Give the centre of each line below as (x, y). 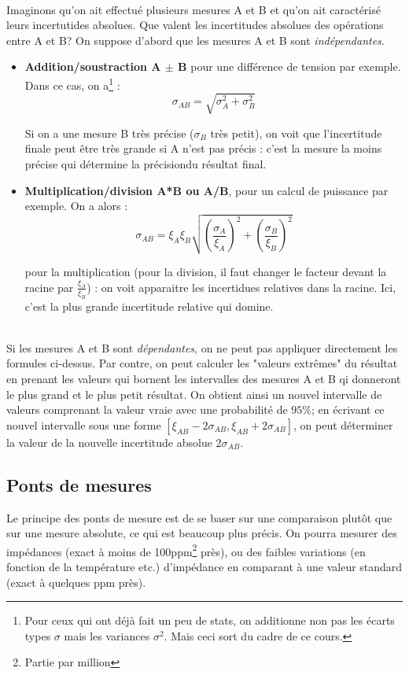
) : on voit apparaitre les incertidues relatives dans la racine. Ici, (241, 287)
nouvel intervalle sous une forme (84, 424)
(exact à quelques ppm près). (76, 582)
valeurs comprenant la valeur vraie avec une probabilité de (147, 409)
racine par (49, 287)
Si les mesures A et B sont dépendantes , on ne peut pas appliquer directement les (202, 347)
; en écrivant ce (348, 409)
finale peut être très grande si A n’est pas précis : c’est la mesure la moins (203, 148)
